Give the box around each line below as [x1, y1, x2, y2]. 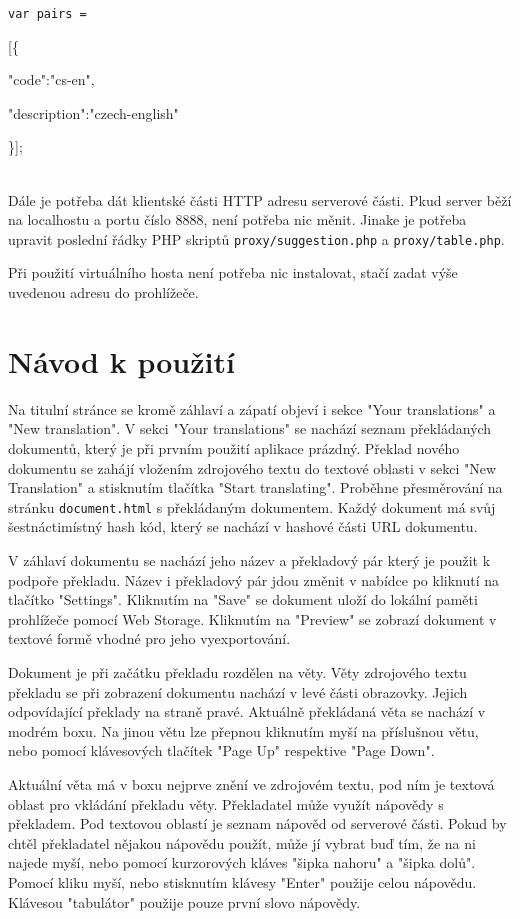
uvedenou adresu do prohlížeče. [8, 282, 199, 303]
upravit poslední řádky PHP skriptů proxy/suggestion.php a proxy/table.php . [8, 228, 505, 249]
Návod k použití [8, 340, 235, 381]
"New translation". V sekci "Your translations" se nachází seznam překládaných [8, 418, 492, 439]
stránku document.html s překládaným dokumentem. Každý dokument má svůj [8, 496, 496, 517]
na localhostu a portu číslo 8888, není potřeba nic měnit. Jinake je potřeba [8, 209, 467, 230]
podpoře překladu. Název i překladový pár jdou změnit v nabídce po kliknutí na [8, 569, 500, 590]
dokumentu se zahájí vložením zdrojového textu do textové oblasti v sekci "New [8, 457, 497, 478]
